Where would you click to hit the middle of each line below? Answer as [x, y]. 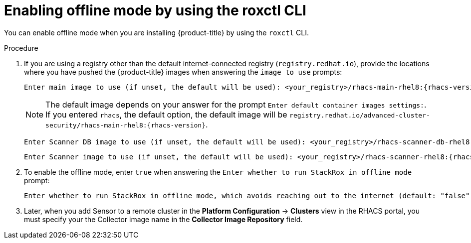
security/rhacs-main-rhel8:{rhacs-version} [125, 125]
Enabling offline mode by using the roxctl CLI [155, 10]
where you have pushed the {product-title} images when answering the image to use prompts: [183, 72]
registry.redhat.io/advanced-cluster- [360, 115]
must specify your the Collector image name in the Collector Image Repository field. [163, 219]
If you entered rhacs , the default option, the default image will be [166, 114]
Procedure [21, 48]
